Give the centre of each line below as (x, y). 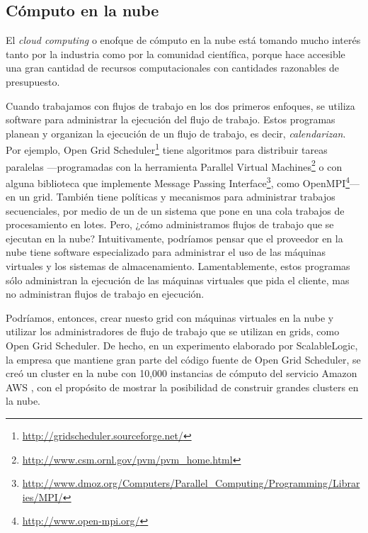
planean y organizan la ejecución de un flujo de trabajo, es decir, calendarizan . (176, 133)
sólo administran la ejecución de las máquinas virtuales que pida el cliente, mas (178, 280)
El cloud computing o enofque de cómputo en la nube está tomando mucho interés (183, 40)
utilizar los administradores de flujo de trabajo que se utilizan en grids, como (173, 331)
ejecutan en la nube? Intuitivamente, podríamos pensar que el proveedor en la (174, 238)
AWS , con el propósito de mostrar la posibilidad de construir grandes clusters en (182, 387)
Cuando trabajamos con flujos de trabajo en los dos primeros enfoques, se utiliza (180, 105)
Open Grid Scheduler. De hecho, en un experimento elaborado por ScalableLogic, (182, 346)
